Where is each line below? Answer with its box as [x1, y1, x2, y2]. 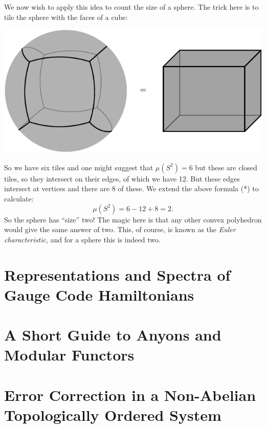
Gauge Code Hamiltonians [4, 284, 194, 305]
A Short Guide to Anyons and [4, 324, 221, 345]
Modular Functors [4, 344, 135, 365]
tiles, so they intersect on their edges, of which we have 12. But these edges [4, 173, 240, 184]
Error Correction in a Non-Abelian [4, 384, 256, 405]
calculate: [4, 193, 34, 204]
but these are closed [195, 162, 257, 172]
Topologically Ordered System [4, 404, 221, 425]
